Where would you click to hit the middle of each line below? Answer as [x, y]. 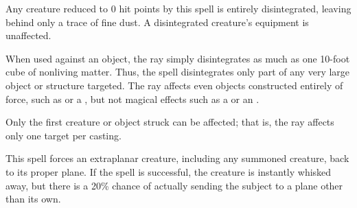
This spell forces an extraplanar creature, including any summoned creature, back [177, 158]
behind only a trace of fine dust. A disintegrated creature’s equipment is [157, 22]
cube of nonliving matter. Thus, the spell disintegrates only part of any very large [178, 72]
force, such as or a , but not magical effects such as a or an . [133, 99]
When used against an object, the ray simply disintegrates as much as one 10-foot [178, 58]
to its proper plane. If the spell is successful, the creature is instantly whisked [169, 171]
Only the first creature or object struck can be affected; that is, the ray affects [170, 122]
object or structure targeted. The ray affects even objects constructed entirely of [174, 85]
